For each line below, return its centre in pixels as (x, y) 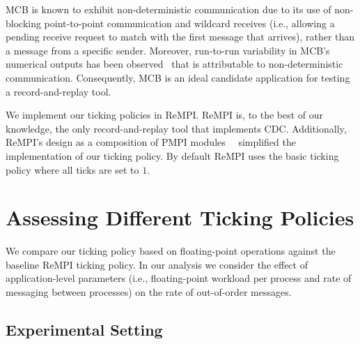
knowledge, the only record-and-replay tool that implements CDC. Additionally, (176, 128)
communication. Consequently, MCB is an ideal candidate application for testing (178, 77)
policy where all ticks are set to (72, 169)
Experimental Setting (84, 330)
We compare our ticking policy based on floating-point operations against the (171, 251)
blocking (23, 23)
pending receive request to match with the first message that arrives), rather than (180, 37)
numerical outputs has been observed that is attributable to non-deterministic (174, 64)
